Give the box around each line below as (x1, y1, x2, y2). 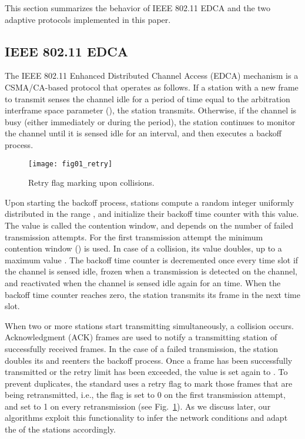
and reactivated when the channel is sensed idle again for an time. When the (5, 276, 281, 289)
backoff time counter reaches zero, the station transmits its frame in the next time (5, 288, 300, 300)
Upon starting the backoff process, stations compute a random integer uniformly (5, 196, 294, 208)
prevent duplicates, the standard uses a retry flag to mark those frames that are (5, 377, 293, 389)
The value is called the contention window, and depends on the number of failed (5, 219, 293, 231)
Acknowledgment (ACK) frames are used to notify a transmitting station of (5, 331, 277, 343)
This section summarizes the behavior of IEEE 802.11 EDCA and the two (5, 2, 271, 14)
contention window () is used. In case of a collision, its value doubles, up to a (5, 242, 282, 254)
